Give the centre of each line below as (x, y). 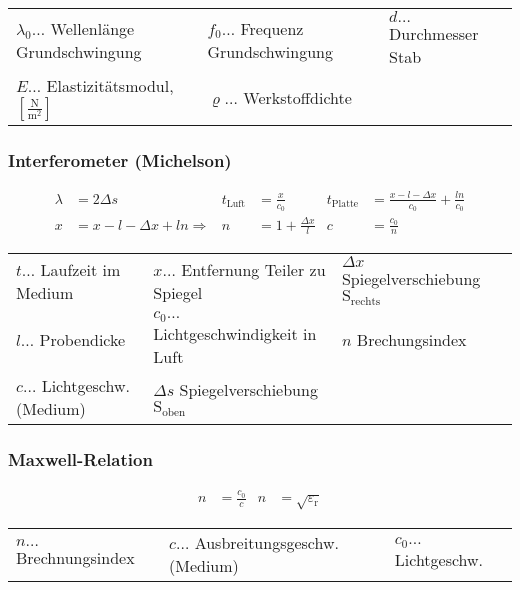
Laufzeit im (80, 269)
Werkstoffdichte (297, 97)
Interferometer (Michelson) (120, 159)
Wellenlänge (92, 28)
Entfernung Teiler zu (253, 269)
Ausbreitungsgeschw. (266, 542)
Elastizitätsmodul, (110, 85)
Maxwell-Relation (80, 459)
